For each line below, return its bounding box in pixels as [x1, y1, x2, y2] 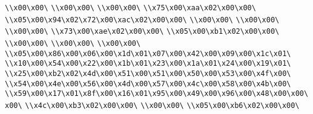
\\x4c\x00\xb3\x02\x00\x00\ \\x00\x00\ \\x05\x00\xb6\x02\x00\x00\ [25, 101, 300, 110]
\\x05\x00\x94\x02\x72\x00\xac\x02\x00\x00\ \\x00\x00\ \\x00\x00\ [5, 15, 280, 24]
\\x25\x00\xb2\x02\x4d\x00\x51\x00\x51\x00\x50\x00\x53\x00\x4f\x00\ [5, 69, 291, 78]
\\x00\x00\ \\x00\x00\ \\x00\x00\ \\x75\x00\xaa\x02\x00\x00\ [5, 4, 256, 12]
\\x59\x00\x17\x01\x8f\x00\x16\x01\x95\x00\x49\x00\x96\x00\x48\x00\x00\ [5, 89, 309, 98]
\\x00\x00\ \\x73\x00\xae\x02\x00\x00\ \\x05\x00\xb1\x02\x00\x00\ [5, 27, 280, 36]
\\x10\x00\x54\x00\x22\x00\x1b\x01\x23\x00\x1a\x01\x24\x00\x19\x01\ [5, 59, 291, 68]
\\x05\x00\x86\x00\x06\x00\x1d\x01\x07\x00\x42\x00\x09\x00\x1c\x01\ [5, 49, 291, 58]
